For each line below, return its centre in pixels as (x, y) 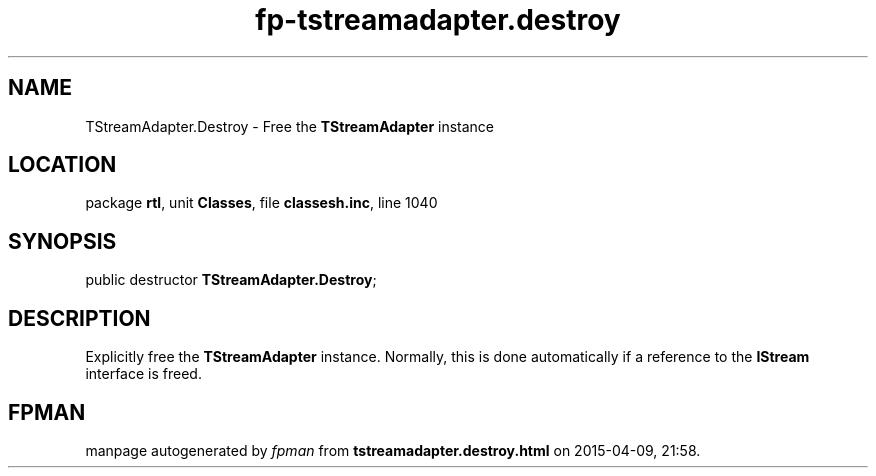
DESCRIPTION (79, 318)
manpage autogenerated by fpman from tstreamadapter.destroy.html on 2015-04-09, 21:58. (393, 450)
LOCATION (62, 165)
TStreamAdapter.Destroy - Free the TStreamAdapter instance (290, 126)
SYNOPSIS (62, 241)
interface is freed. (143, 374)
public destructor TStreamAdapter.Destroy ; (231, 280)
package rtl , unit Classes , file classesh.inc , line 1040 (261, 203)
